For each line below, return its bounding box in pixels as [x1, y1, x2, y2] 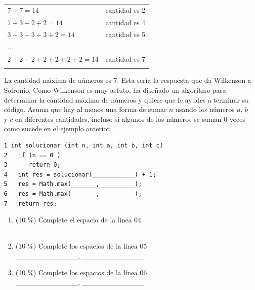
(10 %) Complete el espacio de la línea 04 [15, 215, 141, 225]
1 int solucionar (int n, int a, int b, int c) [4, 142, 164, 149]
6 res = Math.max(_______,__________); [4, 190, 142, 197]
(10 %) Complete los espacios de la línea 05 [15, 241, 147, 251]
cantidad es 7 [105, 54, 145, 64]
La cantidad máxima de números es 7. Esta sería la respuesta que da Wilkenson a [4, 75, 251, 85]
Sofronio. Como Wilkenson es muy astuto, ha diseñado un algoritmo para [4, 85, 226, 95]
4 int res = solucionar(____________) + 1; [4, 171, 156, 178]
